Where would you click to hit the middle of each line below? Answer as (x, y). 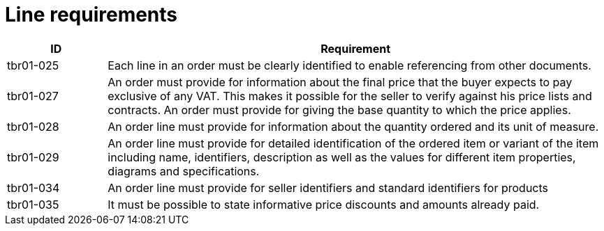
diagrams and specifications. (184, 171)
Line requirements (91, 15)
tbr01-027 (33, 96)
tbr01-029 (33, 157)
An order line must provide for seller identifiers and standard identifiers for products (328, 188)
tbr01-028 (33, 126)
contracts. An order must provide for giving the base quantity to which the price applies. (339, 110)
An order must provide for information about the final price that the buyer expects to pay (340, 82)
